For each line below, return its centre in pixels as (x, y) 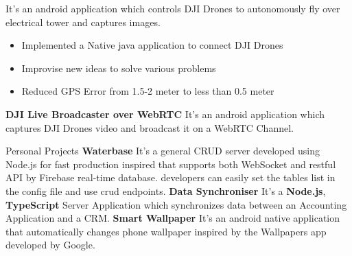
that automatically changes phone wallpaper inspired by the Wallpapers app (166, 231)
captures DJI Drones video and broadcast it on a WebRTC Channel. (150, 127)
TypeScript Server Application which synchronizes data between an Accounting (176, 204)
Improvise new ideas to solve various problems (119, 68)
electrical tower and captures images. (83, 22)
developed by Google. (50, 245)
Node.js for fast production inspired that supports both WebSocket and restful (171, 164)
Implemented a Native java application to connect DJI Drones (152, 45)
